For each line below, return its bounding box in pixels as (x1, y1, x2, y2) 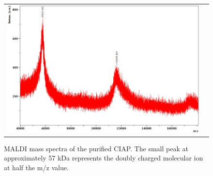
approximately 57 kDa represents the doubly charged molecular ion (4, 153, 203, 163)
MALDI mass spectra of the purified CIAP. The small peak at (4, 143, 188, 153)
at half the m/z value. (4, 162, 69, 172)
